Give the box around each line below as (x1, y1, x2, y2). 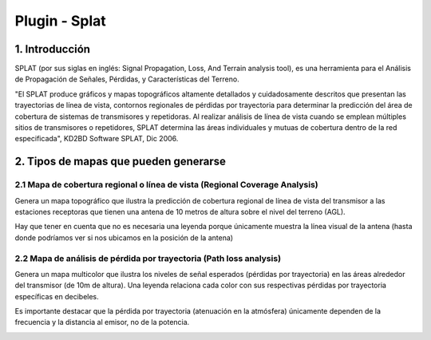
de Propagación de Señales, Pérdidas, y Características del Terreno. (14, 74, 239, 84)
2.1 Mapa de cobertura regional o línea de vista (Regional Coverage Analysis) (14, 180, 318, 191)
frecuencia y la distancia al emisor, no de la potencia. (14, 318, 190, 327)
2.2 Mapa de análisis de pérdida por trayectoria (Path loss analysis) (14, 252, 282, 263)
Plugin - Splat (14, 12, 107, 30)
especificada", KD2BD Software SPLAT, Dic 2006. (14, 134, 179, 144)
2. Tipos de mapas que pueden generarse (14, 155, 227, 168)
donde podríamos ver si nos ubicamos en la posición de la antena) (14, 232, 234, 243)
